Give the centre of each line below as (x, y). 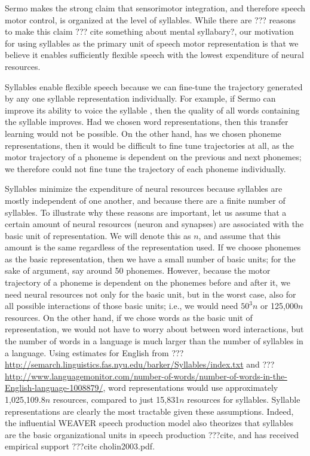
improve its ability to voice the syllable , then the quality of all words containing (152, 110)
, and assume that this (240, 235)
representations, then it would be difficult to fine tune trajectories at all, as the (149, 145)
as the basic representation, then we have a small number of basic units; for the (150, 258)
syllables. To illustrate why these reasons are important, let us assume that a (146, 212)
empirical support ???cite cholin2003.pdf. (80, 446)
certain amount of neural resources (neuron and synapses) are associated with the (154, 224)
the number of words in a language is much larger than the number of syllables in (154, 341)
